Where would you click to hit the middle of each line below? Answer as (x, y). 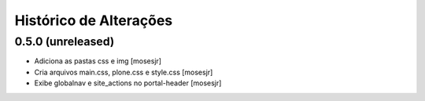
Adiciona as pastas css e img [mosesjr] (98, 61)
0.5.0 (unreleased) (65, 41)
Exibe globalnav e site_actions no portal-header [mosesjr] (128, 83)
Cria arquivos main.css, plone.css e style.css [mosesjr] (124, 72)
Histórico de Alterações (94, 20)
